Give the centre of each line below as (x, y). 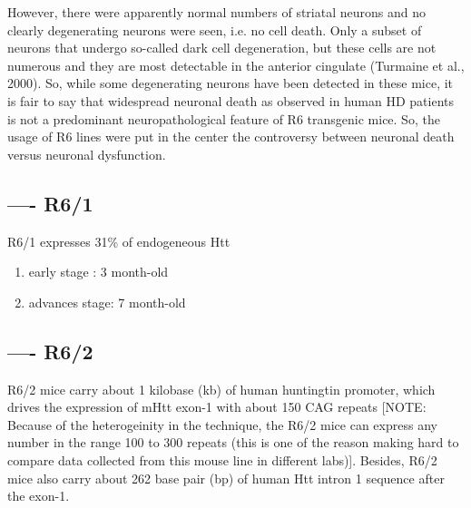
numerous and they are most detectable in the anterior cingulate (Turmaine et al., (236, 65)
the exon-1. (39, 496)
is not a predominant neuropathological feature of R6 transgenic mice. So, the (224, 118)
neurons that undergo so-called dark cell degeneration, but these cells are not (222, 48)
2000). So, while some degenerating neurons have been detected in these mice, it (231, 83)
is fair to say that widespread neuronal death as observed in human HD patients (231, 100)
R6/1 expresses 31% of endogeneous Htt (119, 241)
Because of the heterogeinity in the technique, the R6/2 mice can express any (222, 424)
